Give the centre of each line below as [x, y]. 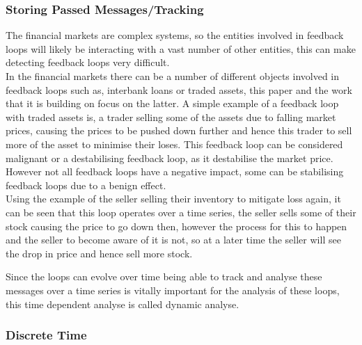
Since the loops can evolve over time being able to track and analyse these [164, 276]
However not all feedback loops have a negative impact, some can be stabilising [175, 171]
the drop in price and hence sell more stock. [99, 253]
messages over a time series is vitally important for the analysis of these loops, [173, 290]
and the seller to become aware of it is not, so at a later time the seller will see [173, 240]
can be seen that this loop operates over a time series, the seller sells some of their [181, 212]
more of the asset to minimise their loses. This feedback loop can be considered [174, 144]
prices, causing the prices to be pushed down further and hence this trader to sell [179, 130]
